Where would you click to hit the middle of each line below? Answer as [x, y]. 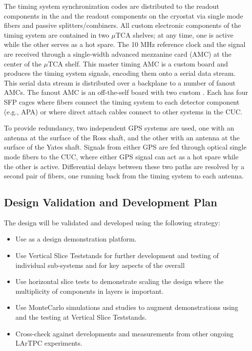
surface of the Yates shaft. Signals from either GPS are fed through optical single [125, 147]
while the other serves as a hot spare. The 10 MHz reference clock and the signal [125, 44]
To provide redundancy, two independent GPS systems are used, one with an [119, 128]
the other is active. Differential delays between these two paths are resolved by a [124, 166]
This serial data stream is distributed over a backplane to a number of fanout [120, 82]
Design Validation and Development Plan [111, 202]
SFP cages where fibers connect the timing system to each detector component [122, 101]
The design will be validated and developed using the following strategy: [112, 222]
